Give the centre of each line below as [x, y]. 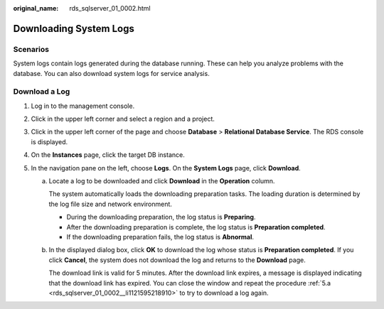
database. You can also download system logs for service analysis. [111, 73]
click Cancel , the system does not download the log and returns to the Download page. [177, 260]
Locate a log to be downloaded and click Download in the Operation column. [162, 181]
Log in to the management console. [83, 106]
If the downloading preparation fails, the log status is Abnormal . [160, 237]
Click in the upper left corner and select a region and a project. [123, 119]
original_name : [36, 8]
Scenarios [31, 49]
